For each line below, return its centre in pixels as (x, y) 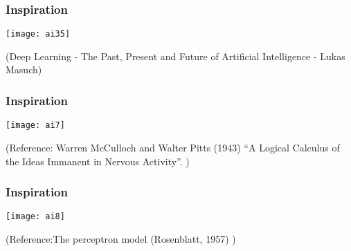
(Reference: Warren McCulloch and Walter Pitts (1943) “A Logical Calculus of (173, 147)
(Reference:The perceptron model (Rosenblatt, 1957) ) (121, 239)
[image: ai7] (35, 125)
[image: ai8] (35, 217)
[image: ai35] (38, 34)
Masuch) (24, 69)
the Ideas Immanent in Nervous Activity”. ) (98, 161)
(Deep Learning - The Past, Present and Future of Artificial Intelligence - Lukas (175, 56)
